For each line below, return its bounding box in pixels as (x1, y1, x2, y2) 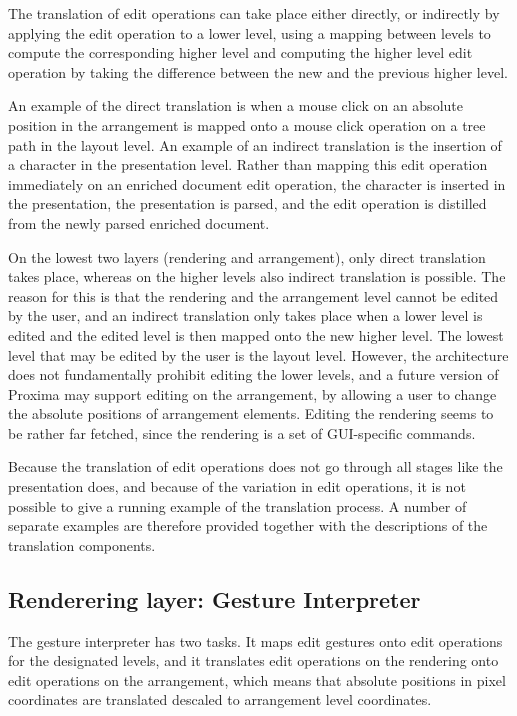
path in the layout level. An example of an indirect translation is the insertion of (8, 134, 502, 155)
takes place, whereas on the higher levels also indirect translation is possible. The (8, 266, 506, 287)
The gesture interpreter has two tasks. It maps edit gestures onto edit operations (8, 630, 503, 651)
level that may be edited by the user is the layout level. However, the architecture (8, 344, 509, 365)
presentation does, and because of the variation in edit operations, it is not (8, 476, 466, 497)
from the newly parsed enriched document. (8, 212, 270, 233)
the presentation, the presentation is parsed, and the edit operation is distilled (8, 193, 487, 214)
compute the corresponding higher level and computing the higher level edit (8, 42, 473, 63)
